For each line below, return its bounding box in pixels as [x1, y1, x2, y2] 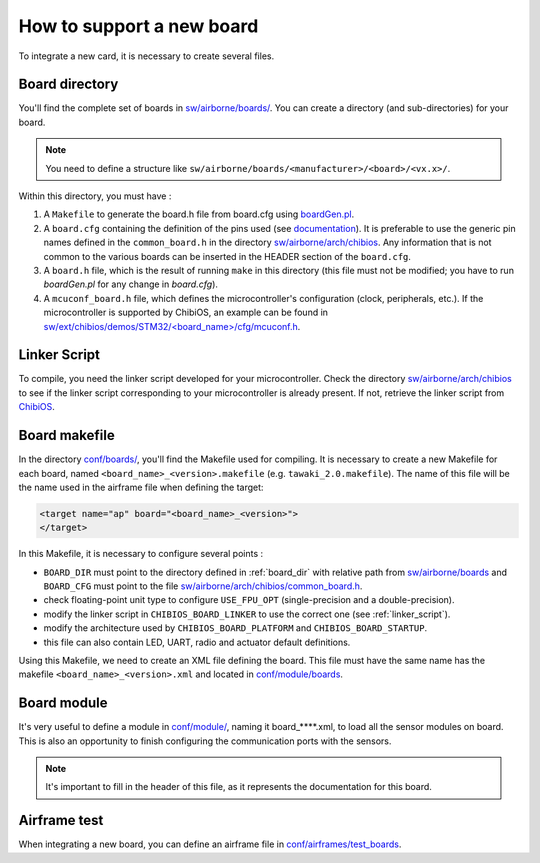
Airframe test [18, 812, 104, 829]
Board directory [18, 76, 119, 93]
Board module [18, 695, 108, 712]
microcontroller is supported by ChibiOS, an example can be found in [43, 306, 329, 319]
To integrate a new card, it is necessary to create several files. [18, 50, 275, 62]
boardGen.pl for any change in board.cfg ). [43, 278, 219, 290]
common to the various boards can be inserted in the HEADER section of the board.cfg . [43, 250, 412, 262]
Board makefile [18, 427, 115, 444]
